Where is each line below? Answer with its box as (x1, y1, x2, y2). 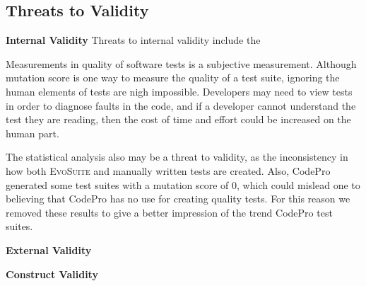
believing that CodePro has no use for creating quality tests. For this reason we (6, 191, 350, 206)
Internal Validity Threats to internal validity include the (6, 33, 261, 47)
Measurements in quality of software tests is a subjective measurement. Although (6, 56, 357, 71)
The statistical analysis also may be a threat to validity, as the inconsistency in (6, 149, 348, 164)
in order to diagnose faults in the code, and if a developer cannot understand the (6, 98, 356, 113)
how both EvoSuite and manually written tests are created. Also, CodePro (6, 163, 331, 178)
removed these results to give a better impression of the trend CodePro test (6, 205, 333, 219)
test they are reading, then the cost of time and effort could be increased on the (6, 112, 351, 127)
